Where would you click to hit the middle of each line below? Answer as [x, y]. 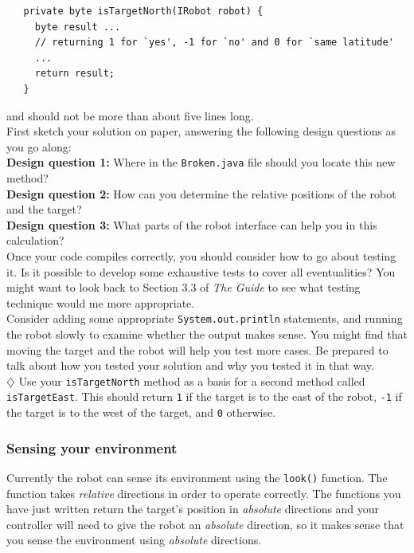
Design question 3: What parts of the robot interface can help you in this [192, 224]
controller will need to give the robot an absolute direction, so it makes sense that [205, 524]
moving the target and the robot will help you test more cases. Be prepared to [197, 349]
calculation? [35, 240]
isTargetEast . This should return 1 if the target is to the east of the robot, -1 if [204, 396]
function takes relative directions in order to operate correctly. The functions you [204, 493]
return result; [75, 74]
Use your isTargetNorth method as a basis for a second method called [192, 380]
